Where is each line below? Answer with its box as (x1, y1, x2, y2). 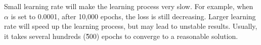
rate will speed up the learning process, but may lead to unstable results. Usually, (4, 21, 257, 31)
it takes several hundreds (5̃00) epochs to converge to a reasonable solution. (4, 30, 238, 41)
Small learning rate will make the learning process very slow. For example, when (4, 1, 253, 11)
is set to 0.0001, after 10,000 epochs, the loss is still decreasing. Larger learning (11, 11, 256, 21)
